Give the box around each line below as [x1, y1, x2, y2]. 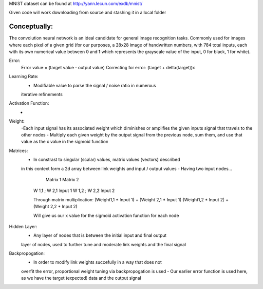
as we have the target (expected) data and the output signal [21, 275, 141, 281]
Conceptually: [9, 22, 53, 31]
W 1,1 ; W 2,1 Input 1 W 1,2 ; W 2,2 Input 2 [33, 188, 115, 193]
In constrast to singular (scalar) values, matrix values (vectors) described [33, 156, 180, 163]
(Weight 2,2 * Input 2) [33, 204, 78, 210]
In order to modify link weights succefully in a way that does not [33, 259, 162, 265]
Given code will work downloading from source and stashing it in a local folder [9, 10, 167, 16]
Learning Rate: [9, 74, 38, 79]
